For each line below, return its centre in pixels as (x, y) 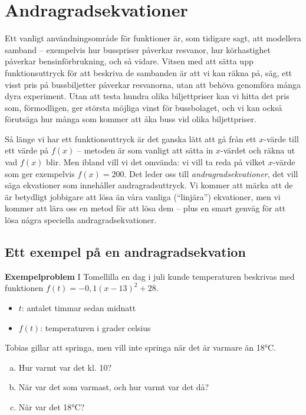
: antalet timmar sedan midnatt (79, 308)
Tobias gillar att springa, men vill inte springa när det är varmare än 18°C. (140, 347)
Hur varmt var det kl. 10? (65, 367)
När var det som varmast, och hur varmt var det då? (114, 387)
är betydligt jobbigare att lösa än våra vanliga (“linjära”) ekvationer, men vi (143, 196)
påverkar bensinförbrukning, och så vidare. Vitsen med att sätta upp (129, 61)
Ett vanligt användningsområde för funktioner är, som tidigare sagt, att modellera (153, 38)
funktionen (24, 288)
